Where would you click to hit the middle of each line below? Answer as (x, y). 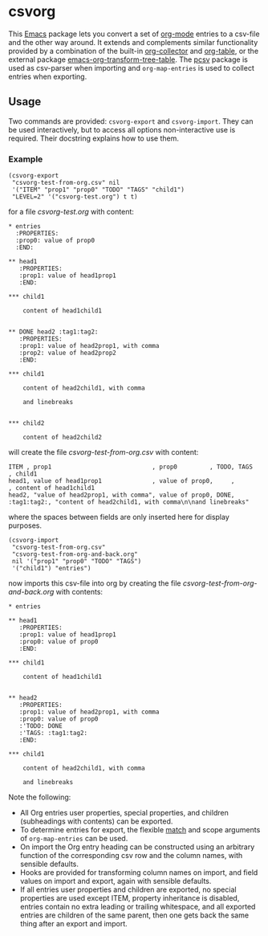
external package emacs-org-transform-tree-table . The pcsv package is (128, 59)
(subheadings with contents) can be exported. (96, 821)
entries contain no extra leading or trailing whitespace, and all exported (138, 907)
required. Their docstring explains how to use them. (93, 138)
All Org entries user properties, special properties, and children (124, 813)
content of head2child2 (63, 437)
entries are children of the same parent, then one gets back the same (134, 915)
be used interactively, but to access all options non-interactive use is (122, 129)
